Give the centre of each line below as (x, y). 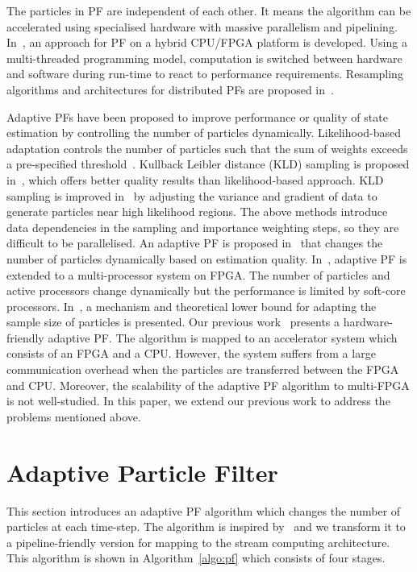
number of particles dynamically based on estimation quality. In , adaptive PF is (207, 258)
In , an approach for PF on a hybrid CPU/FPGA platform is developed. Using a (207, 42)
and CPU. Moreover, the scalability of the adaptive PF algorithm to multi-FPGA (208, 385)
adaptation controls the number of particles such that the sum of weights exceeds (207, 148)
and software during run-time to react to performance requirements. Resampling (205, 74)
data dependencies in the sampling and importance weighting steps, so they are (203, 227)
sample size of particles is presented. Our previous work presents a (173, 322)
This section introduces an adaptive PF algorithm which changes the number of (204, 510)
